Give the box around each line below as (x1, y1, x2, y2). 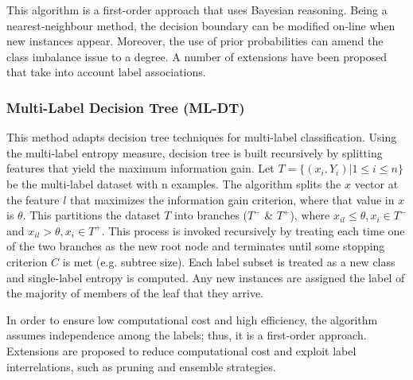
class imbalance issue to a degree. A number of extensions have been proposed (6, 48, 388, 64)
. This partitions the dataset (22, 207, 161, 223)
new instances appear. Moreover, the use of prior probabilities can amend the (6, 33, 384, 49)
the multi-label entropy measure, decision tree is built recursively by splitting (6, 144, 383, 161)
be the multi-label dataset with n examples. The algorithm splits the (6, 175, 341, 192)
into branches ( (174, 207, 248, 223)
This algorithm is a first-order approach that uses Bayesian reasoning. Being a (6, 2, 388, 17)
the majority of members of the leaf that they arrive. (6, 285, 264, 301)
